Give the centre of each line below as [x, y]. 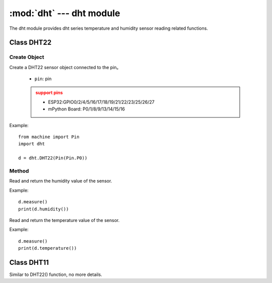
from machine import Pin [49, 137]
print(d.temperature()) [48, 248]
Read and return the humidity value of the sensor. [61, 181]
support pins [49, 93]
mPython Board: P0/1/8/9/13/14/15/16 [87, 109]
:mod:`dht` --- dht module [65, 13]
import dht [32, 144]
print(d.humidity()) [44, 209]
